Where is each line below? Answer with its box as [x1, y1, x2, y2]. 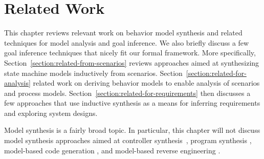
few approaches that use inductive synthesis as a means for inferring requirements [4, 97, 260, 108]
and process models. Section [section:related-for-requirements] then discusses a [4, 87, 251, 98]
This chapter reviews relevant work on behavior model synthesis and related [4, 27, 243, 38]
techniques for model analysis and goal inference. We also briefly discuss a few [4, 37, 249, 48]
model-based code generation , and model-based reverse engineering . [4, 145, 221, 155]
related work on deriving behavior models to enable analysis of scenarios [33, 77, 260, 88]
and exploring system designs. [4, 107, 98, 118]
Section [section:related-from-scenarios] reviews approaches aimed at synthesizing [4, 57, 259, 68]
